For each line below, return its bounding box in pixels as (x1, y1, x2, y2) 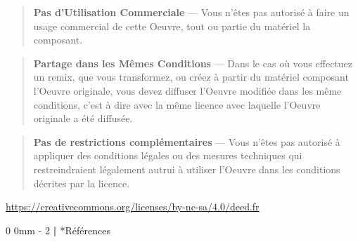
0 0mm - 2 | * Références (6, 222, 110, 237)
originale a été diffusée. (33, 111, 133, 126)
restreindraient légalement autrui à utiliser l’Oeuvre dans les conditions (33, 161, 340, 176)
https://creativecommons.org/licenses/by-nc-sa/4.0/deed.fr (6, 199, 260, 214)
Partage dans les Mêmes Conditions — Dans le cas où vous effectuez (33, 55, 353, 70)
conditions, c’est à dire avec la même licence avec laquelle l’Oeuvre (33, 97, 321, 112)
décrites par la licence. (33, 175, 130, 190)
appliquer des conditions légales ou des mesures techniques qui (33, 148, 302, 163)
